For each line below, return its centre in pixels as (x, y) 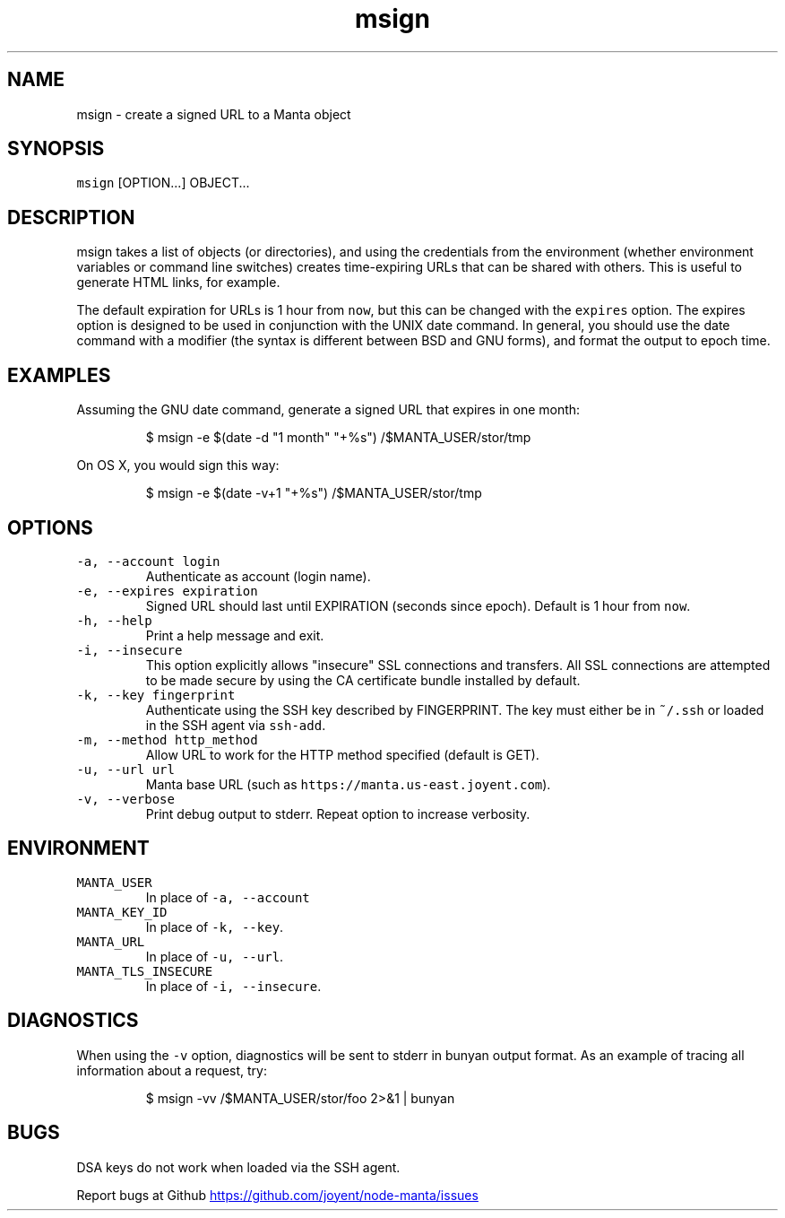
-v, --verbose (125, 799)
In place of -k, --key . (215, 927)
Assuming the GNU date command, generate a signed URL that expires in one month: (328, 410)
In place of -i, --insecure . (233, 986)
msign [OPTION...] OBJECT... (163, 183)
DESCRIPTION (71, 217)
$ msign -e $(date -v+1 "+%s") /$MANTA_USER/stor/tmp (314, 493)
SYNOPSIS (56, 149)
